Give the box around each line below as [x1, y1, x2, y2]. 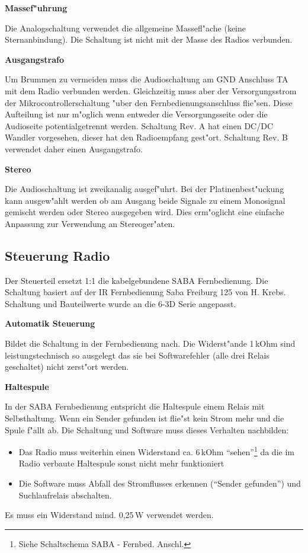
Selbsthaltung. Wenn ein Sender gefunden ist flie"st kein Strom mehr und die [5, 412, 284, 424]
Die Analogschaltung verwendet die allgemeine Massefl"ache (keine [5, 21, 246, 34]
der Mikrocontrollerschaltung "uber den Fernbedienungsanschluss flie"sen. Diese [5, 96, 293, 108]
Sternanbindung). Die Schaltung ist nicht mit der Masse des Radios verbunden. [5, 33, 293, 46]
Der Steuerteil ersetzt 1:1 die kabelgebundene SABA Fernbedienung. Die [5, 274, 268, 286]
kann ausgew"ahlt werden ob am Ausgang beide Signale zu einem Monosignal [5, 194, 285, 206]
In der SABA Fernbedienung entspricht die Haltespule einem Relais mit [5, 400, 265, 413]
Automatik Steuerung [5, 317, 95, 330]
